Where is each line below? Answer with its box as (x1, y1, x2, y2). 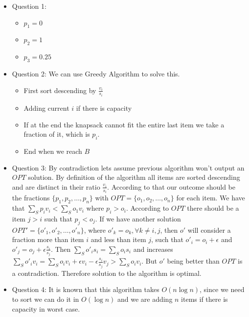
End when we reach (23, 146, 82, 156)
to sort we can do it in (12, 293, 79, 304)
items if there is (181, 293, 228, 304)
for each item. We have (176, 193, 245, 203)
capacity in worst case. (12, 303, 80, 314)
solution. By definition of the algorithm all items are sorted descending (28, 172, 240, 182)
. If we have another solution (95, 213, 181, 223)
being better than (167, 256, 220, 266)
